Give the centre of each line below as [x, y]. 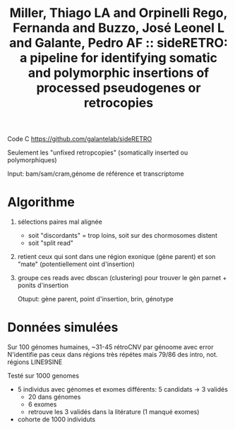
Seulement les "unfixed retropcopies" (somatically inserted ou [98, 152]
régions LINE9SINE [35, 362]
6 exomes [42, 404]
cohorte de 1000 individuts [56, 419]
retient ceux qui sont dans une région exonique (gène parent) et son [116, 257]
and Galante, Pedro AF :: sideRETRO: [119, 43]
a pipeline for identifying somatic [119, 58]
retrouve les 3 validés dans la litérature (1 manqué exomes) [114, 412]
